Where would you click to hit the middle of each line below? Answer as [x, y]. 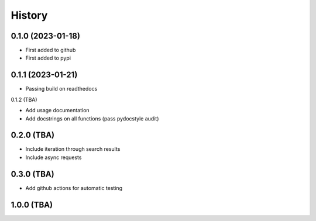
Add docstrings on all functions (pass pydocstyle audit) [92, 118]
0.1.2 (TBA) [24, 99]
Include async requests [54, 157]
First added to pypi [48, 58]
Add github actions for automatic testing [74, 188]
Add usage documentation [58, 110]
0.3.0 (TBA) [33, 174]
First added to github [51, 50]
